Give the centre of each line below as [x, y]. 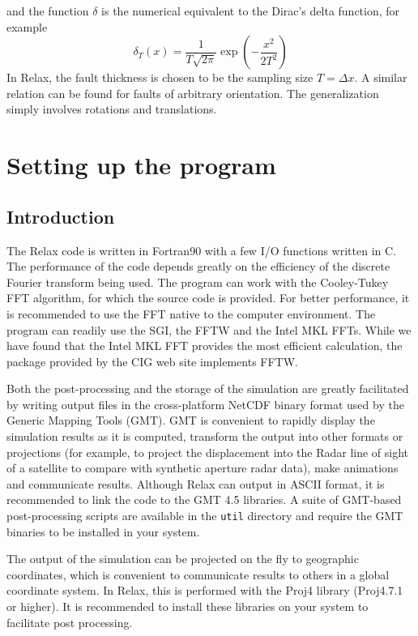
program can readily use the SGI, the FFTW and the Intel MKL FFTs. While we [209, 329]
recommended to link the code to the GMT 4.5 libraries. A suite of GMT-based [204, 499]
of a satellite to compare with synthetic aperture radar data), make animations [203, 468]
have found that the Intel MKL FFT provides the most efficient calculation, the [205, 346]
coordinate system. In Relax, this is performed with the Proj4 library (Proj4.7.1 [205, 590]
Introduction [61, 216]
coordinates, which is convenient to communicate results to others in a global [198, 574]
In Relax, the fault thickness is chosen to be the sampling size [160, 77]
